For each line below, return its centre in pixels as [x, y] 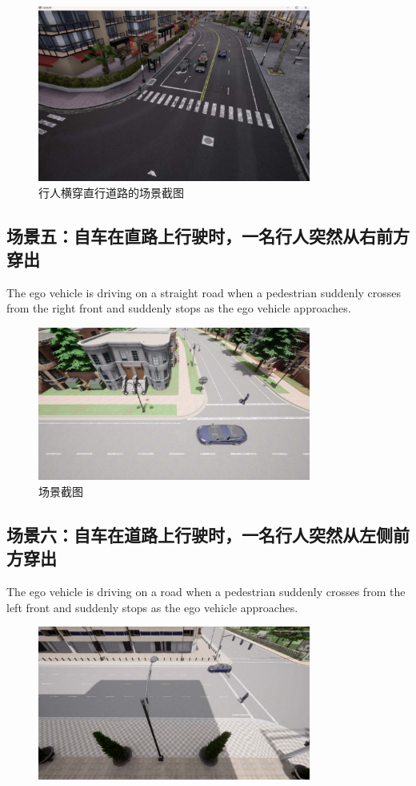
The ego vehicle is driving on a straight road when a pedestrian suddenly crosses [204, 292]
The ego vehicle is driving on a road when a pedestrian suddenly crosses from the [206, 592]
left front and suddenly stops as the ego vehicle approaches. [152, 607]
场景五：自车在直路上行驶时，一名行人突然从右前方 [208, 235]
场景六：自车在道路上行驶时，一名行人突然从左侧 [200, 534]
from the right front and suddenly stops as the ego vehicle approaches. [179, 308]
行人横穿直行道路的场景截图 [111, 192]
